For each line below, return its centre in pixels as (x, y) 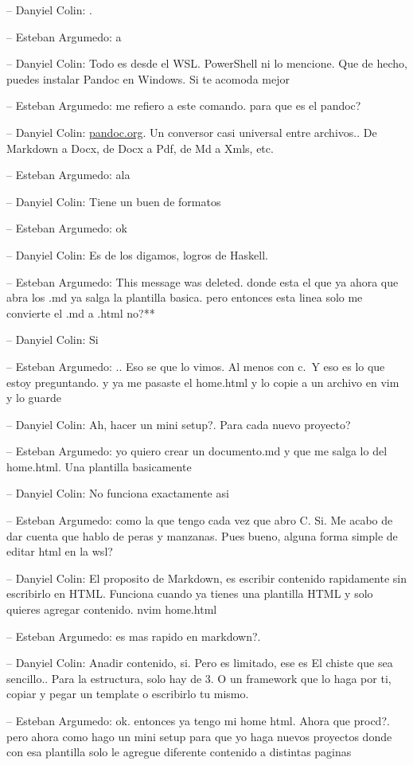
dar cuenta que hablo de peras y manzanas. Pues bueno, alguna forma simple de (202, 535)
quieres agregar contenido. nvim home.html (112, 609)
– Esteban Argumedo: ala (68, 175)
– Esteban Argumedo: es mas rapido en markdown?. (134, 636)
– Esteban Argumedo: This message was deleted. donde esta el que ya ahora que (203, 281)
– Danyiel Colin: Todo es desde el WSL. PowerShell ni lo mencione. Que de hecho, (207, 63)
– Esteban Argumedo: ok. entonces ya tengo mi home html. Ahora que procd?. (198, 720)
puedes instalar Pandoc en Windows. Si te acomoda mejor (148, 78)
